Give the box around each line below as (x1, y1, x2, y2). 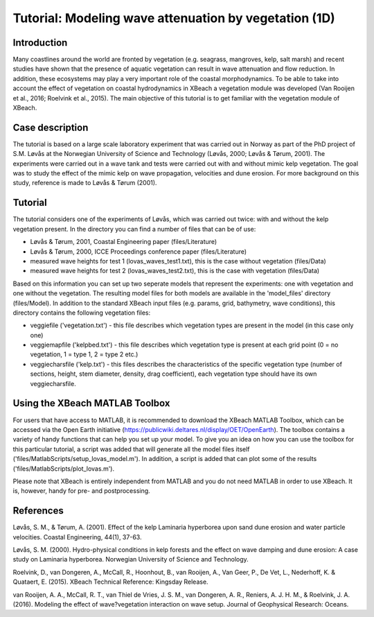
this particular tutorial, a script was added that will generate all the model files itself (12, 444, 250, 453)
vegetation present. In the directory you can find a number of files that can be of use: (12, 225, 256, 233)
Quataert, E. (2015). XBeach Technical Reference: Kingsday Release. (12, 577, 208, 586)
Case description (12, 121, 89, 133)
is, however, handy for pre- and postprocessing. (12, 487, 150, 495)
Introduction (12, 37, 68, 49)
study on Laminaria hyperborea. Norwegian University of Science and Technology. (12, 555, 249, 564)
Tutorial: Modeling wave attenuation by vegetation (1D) (12, 10, 335, 26)
